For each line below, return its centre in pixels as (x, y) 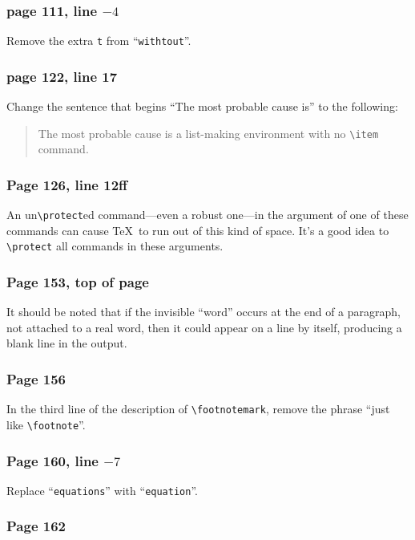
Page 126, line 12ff (67, 184)
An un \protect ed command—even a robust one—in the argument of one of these (207, 215)
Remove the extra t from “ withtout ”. (99, 41)
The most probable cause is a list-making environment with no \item (208, 133)
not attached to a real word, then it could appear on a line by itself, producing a (204, 327)
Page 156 (36, 378)
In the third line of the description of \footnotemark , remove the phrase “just (198, 409)
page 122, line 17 (62, 76)
